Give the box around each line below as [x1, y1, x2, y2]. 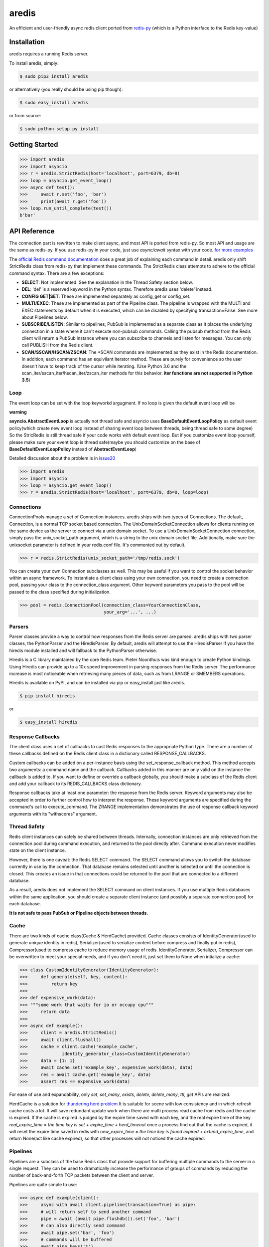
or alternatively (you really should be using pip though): [9, 86, 123, 92]
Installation [9, 38, 45, 46]
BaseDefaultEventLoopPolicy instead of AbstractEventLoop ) [9, 446, 137, 452]
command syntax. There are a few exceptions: [9, 270, 105, 276]
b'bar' [19, 212, 36, 218]
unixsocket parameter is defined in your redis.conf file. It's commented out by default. [9, 542, 186, 548]
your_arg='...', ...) [104, 609, 156, 615]
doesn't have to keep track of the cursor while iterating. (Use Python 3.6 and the [21, 363, 187, 369]
